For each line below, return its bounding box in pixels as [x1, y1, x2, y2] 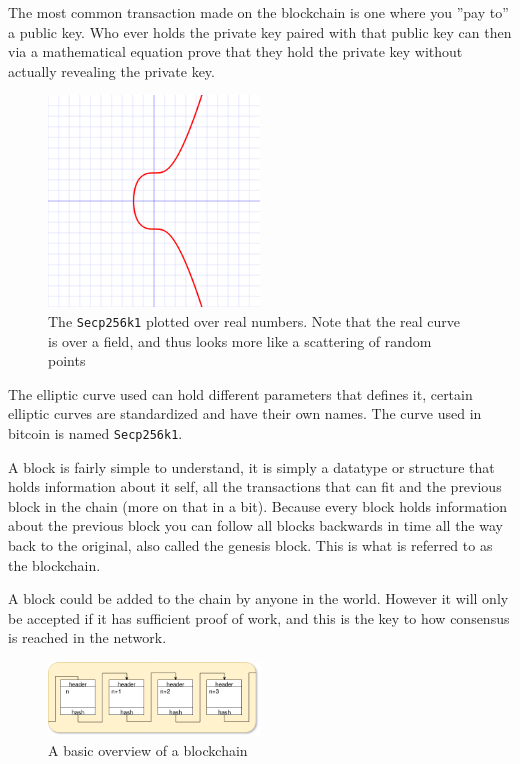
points [48, 350, 86, 371]
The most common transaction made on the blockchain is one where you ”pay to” [8, 2, 509, 22]
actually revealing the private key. [8, 60, 215, 81]
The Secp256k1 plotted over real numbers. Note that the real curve [48, 310, 460, 331]
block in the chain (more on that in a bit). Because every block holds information [8, 495, 508, 516]
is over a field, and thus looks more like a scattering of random [48, 330, 432, 351]
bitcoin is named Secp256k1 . [8, 423, 183, 443]
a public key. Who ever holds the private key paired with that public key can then [8, 21, 512, 42]
